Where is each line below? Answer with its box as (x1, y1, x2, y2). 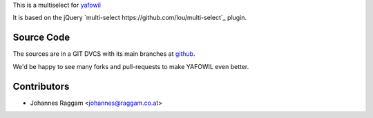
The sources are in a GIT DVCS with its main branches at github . (12, 50, 195, 58)
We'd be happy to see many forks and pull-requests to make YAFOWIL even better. (12, 62, 249, 70)
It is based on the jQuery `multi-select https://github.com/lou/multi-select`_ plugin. (12, 14, 247, 22)
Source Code (12, 32, 70, 43)
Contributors (12, 80, 70, 92)
